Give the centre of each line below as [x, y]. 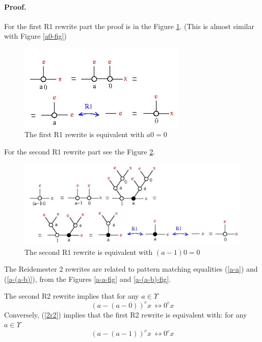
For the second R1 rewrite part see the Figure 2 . [80, 151]
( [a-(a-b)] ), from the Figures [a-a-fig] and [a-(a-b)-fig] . [88, 279]
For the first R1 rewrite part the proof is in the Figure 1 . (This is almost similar [129, 26]
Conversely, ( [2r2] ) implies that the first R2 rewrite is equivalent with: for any [126, 314]
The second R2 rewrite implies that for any [72, 296]
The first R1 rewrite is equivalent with [84, 134]
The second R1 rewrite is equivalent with [89, 252]
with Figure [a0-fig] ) [35, 36]
